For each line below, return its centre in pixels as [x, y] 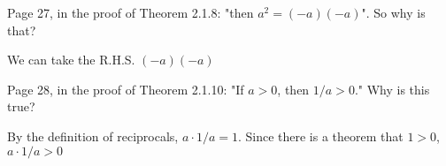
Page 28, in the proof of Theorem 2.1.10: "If [126, 89]
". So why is [393, 12]
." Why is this [392, 89]
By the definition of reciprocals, [93, 136]
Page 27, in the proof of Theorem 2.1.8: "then [131, 12]
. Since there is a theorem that [320, 136]
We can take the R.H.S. [71, 60]
